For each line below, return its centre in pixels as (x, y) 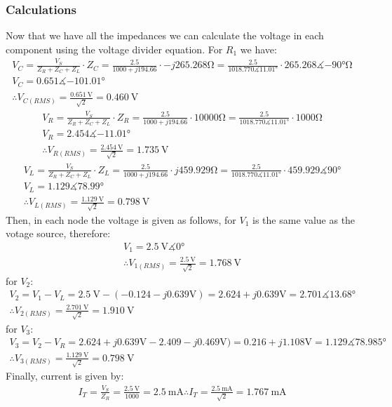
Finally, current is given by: (65, 376)
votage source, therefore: (58, 233)
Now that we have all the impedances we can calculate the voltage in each (165, 35)
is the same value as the (304, 219)
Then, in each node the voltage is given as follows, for (121, 219)
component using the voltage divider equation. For (114, 49)
